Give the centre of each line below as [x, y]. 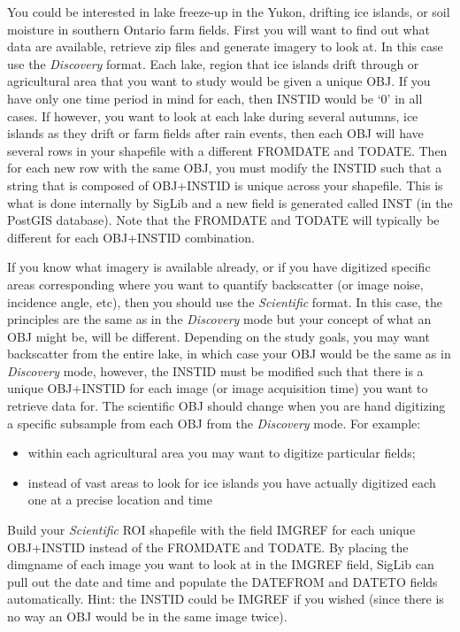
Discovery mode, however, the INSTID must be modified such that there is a [215, 370]
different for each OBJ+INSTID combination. [131, 237]
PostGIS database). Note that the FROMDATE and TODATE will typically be [223, 220]
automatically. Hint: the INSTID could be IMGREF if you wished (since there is [226, 599]
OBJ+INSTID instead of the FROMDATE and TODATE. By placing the [208, 547]
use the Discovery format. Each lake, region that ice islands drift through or [213, 63]
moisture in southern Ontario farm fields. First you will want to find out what [218, 29]
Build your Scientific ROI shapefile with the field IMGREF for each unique [211, 530]
